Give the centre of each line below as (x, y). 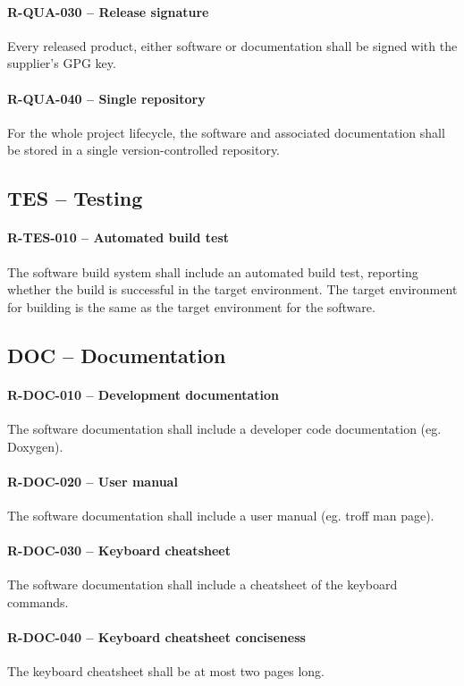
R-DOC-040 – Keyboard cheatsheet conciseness (156, 637)
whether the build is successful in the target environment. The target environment (232, 289)
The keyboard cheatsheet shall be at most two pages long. (166, 671)
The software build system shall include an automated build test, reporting (213, 271)
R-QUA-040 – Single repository (106, 98)
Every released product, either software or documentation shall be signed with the (232, 45)
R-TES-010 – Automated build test (118, 237)
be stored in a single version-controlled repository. (144, 150)
